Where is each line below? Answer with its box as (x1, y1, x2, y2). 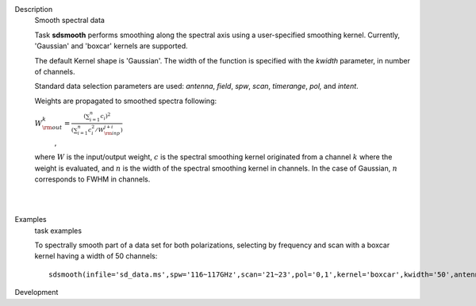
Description (14, 5, 53, 13)
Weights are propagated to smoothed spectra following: (34, 96, 217, 105)
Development (14, 288, 59, 297)
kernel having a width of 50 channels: (34, 251, 158, 261)
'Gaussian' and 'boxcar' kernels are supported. (34, 41, 188, 51)
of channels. (34, 67, 75, 76)
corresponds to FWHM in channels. (34, 174, 151, 184)
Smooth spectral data (34, 16, 105, 25)
